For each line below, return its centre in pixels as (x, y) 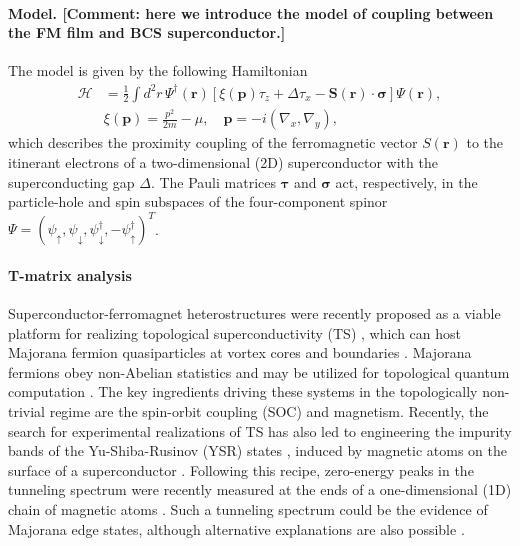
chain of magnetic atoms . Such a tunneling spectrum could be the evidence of (248, 509)
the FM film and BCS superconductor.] (147, 32)
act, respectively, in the (406, 181)
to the (485, 142)
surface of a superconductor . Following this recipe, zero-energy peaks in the (241, 469)
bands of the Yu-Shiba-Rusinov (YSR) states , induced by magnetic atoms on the (257, 450)
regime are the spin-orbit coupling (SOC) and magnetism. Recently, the (269, 411)
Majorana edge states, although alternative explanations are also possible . (236, 528)
